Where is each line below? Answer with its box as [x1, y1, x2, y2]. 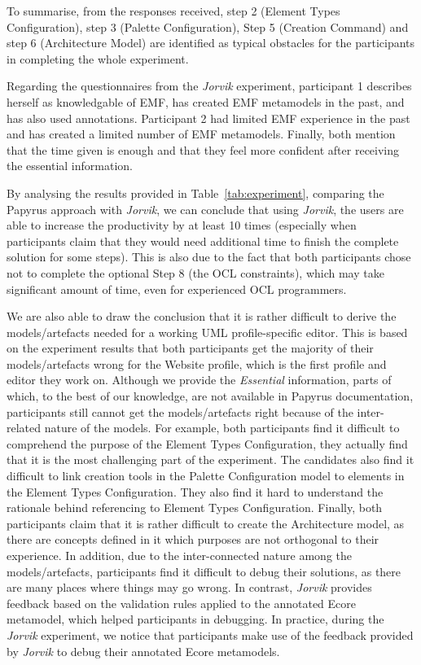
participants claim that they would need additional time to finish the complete [7, 232, 399, 249]
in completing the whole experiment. [7, 50, 189, 67]
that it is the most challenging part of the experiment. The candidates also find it [7, 451, 414, 468]
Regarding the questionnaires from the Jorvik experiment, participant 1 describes [7, 77, 412, 94]
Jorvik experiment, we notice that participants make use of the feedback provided [7, 626, 414, 643]
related [7, 419, 42, 436]
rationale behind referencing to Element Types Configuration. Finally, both [7, 499, 383, 516]
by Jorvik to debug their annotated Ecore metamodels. [7, 642, 280, 659]
